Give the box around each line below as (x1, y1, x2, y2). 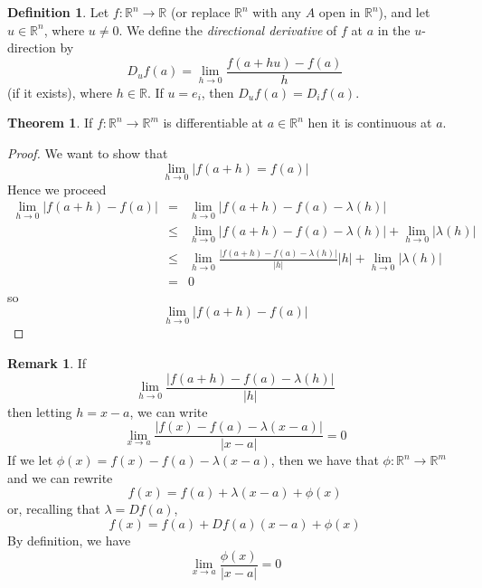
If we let (7, 450, 53, 469)
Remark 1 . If (7, 353, 87, 372)
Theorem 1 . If (7, 113, 93, 132)
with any (252, 3, 301, 21)
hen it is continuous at (307, 113, 432, 132)
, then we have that (270, 450, 379, 469)
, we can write (129, 402, 208, 421)
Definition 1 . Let (7, 3, 109, 21)
